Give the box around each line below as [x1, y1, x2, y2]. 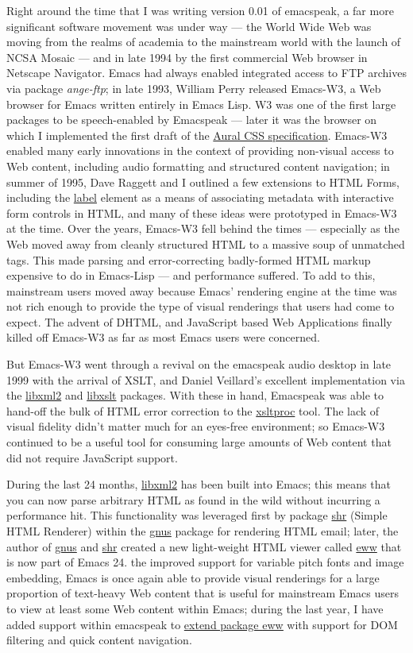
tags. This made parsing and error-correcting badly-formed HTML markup [6, 251, 371, 268]
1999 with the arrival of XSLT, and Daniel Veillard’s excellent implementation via [6, 371, 405, 388]
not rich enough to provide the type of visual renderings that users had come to [6, 298, 395, 315]
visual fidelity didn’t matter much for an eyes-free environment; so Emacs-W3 [6, 418, 385, 435]
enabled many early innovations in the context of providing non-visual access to [6, 142, 394, 159]
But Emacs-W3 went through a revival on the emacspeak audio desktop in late [6, 356, 392, 373]
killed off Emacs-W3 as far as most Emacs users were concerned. [6, 329, 320, 346]
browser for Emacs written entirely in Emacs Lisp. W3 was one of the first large [6, 95, 396, 112]
